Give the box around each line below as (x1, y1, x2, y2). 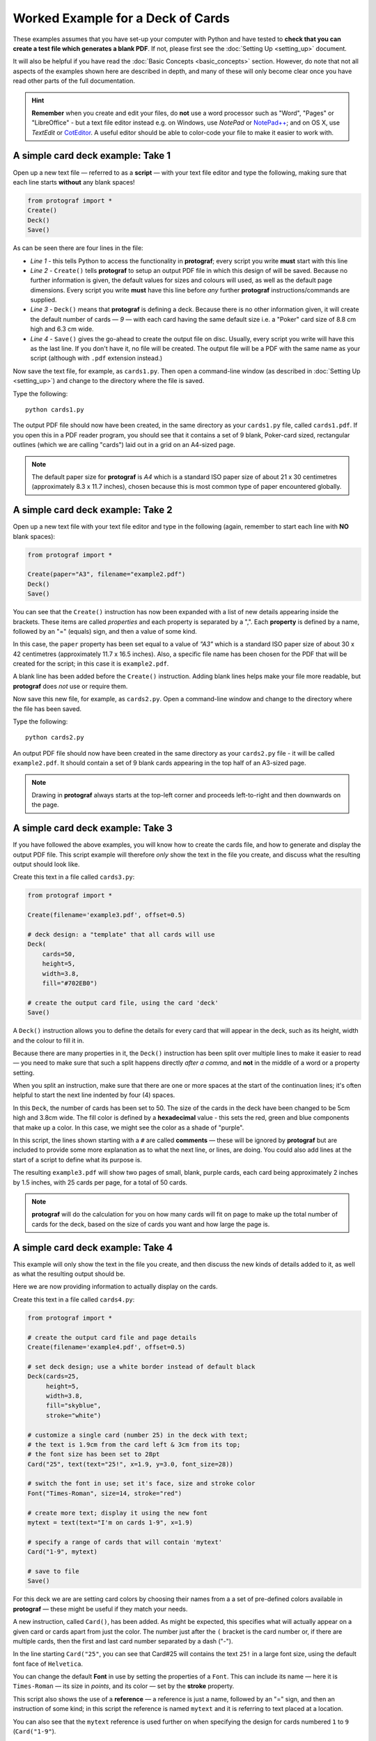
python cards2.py (25, 733, 84, 742)
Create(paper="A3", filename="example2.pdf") (27, 570, 186, 578)
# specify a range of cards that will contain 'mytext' (27, 1538, 223, 1546)
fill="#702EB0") (42, 979, 97, 987)
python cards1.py (25, 405, 84, 414)
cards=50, (42, 950, 76, 958)
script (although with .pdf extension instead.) (30, 354, 163, 362)
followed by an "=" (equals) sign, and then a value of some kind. (13, 627, 198, 635)
